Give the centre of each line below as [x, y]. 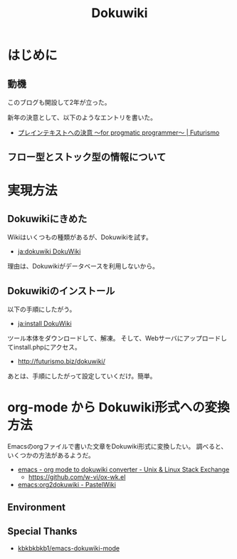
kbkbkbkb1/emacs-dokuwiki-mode [68, 548]
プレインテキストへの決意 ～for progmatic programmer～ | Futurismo [118, 132]
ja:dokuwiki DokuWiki [49, 251]
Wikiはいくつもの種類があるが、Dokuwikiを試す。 [80, 237]
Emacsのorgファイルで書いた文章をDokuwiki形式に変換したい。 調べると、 [117, 446]
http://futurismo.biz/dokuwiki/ [61, 362]
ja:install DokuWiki [45, 324]
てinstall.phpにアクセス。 [44, 348]
